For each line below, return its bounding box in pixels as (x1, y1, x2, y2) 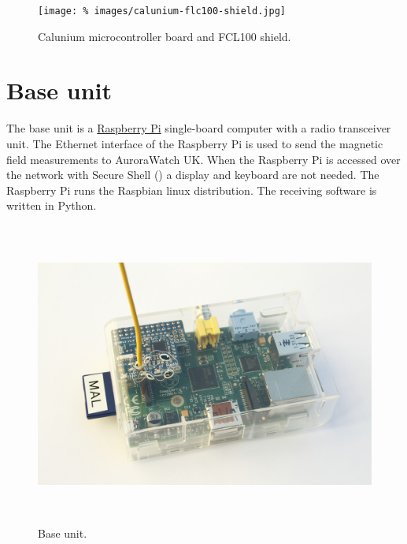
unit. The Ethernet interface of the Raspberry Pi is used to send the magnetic (6, 135, 383, 151)
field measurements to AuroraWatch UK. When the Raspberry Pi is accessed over (6, 151, 401, 167)
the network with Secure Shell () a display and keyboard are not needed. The (6, 166, 379, 183)
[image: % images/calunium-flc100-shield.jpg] (38, 6, 286, 17)
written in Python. (6, 197, 97, 214)
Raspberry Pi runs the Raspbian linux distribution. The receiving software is (6, 181, 377, 198)
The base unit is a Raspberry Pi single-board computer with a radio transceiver (6, 120, 391, 136)
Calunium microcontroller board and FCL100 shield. (38, 28, 291, 44)
